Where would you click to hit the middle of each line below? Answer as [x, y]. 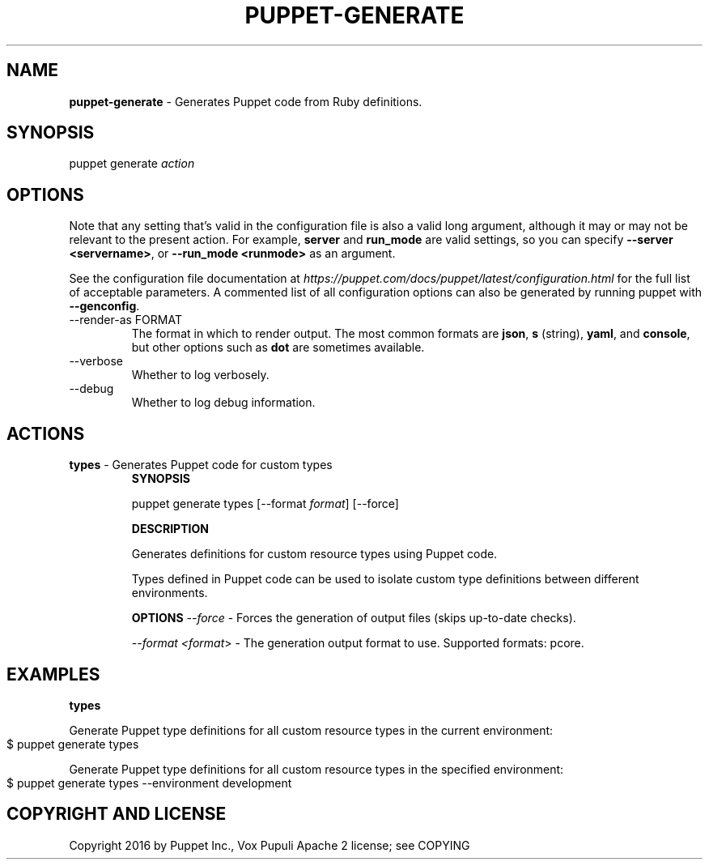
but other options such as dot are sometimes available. [278, 348]
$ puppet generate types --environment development [149, 783]
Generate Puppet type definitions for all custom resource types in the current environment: [311, 730]
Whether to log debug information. [223, 403]
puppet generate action [132, 164]
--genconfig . [104, 306]
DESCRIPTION [170, 529]
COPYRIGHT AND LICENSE [117, 814]
